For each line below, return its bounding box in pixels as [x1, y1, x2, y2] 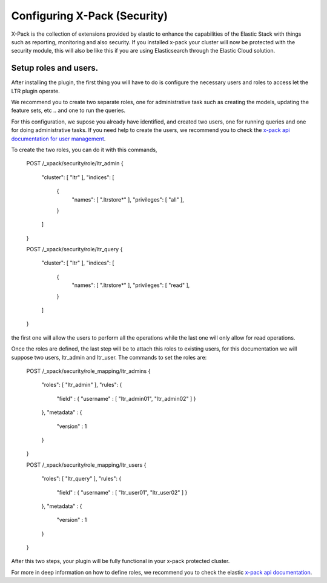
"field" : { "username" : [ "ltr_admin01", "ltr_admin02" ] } [56, 395, 196, 402]
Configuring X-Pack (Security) [11, 9, 168, 22]
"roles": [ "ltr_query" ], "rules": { [41, 475, 122, 483]
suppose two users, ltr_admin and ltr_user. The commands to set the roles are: [11, 354, 207, 361]
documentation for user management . [11, 135, 106, 142]
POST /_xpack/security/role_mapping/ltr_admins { [26, 367, 151, 375]
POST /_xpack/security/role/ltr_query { [26, 246, 123, 253]
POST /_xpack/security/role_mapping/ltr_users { [26, 461, 147, 469]
